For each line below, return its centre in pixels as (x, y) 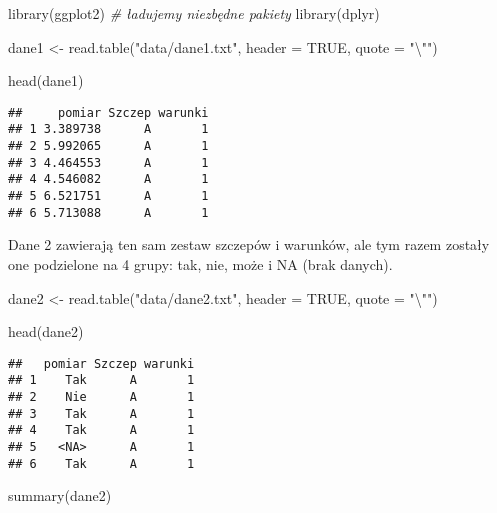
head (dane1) (46, 80)
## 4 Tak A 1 (101, 430)
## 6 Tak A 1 (101, 463)
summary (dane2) (60, 495)
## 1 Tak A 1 (101, 380)
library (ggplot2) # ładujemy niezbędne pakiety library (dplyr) (194, 13)
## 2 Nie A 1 (101, 397)
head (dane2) (46, 331)
